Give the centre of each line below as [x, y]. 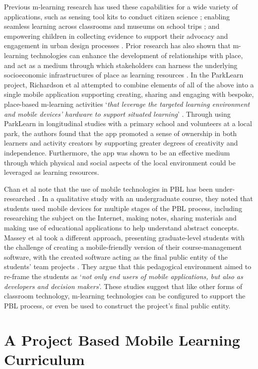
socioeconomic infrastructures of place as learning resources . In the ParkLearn [124, 75]
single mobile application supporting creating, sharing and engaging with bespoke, [129, 94]
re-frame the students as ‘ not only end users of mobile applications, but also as [124, 276]
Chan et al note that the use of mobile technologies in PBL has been [108, 188]
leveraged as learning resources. [52, 172]
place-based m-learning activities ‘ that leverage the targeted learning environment [127, 104]
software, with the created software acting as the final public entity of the [116, 257]
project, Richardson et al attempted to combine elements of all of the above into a [129, 84]
